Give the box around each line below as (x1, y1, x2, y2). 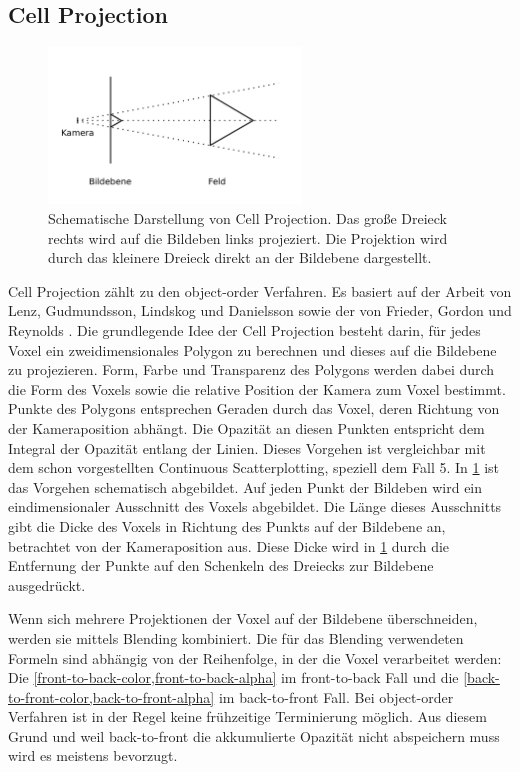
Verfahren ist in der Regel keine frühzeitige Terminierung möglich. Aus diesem (8, 706, 487, 727)
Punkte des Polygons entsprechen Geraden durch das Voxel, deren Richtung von (8, 398, 500, 419)
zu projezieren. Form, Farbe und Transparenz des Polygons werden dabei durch (8, 359, 495, 380)
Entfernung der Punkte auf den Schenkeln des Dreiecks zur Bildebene (8, 555, 434, 576)
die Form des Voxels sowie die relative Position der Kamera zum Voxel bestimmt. (8, 378, 506, 399)
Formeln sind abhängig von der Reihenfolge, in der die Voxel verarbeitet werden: (8, 647, 502, 668)
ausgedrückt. (8, 574, 86, 595)
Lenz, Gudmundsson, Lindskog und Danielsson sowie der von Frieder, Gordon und (8, 300, 512, 321)
